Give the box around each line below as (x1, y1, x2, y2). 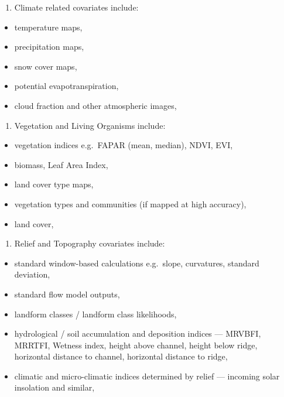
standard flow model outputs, (14, 288, 120, 300)
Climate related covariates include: (14, 1, 139, 13)
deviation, (14, 268, 50, 280)
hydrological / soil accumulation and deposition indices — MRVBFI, (14, 327, 261, 340)
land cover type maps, (14, 178, 94, 190)
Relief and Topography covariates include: (14, 237, 165, 249)
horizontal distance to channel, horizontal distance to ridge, (14, 350, 228, 362)
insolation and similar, (14, 381, 95, 393)
